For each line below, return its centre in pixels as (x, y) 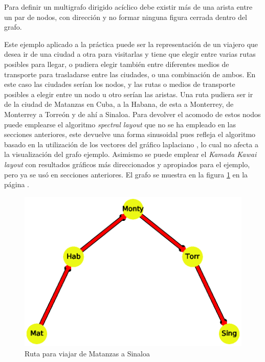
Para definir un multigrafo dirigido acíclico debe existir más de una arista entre (128, 7)
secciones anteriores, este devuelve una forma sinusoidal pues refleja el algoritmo (130, 134)
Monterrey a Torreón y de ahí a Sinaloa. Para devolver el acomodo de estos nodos (132, 114)
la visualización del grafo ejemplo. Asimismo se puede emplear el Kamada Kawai (130, 154)
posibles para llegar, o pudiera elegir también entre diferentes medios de (117, 64)
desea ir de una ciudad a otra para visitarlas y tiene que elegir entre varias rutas (130, 54)
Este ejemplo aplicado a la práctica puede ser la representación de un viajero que (131, 44)
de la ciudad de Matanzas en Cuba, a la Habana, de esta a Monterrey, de (119, 104)
